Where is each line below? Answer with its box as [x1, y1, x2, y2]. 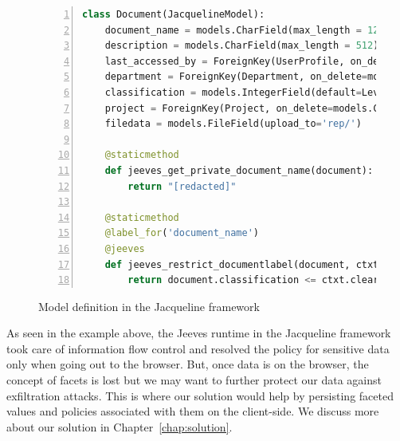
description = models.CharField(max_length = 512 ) [104, 40, 379, 52]
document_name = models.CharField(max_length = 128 [104, 24, 385, 36]
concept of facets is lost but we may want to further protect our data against [6, 372, 382, 388]
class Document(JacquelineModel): [82, 9, 265, 20]
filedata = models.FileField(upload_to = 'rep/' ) [104, 118, 362, 130]
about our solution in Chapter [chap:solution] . [6, 418, 233, 435]
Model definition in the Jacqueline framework [38, 297, 260, 314]
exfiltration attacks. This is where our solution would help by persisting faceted [6, 387, 394, 404]
